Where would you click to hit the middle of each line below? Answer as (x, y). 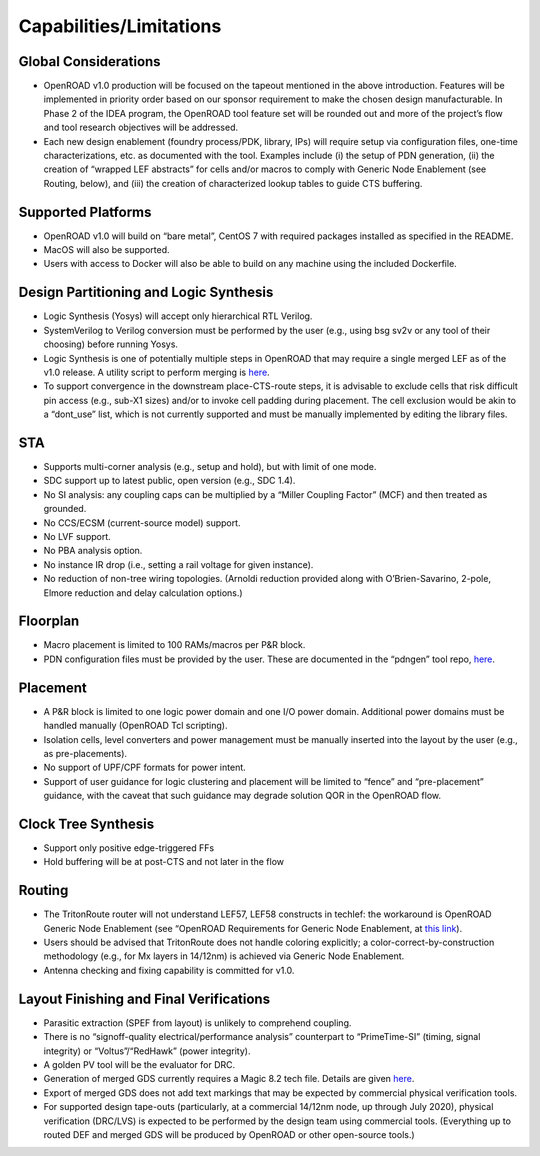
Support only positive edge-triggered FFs (129, 848)
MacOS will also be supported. (106, 250)
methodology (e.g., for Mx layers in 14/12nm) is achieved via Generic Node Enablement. (224, 956)
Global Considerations (89, 61)
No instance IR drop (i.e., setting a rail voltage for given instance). (178, 564)
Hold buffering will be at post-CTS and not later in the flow (164, 862)
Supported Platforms (85, 211)
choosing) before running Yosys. (111, 344)
